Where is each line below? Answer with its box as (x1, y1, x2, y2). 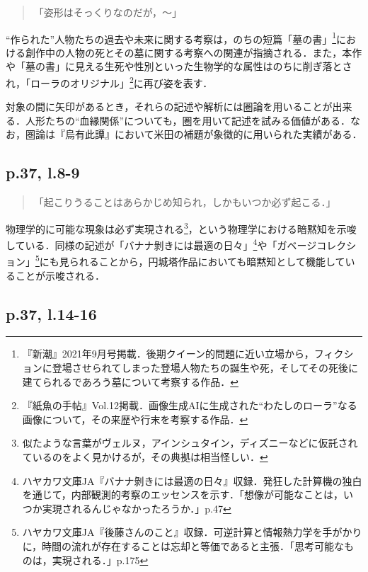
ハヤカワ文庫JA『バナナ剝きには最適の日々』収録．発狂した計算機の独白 (22, 473, 362, 488)
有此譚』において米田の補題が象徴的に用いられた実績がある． (74, 127, 362, 142)
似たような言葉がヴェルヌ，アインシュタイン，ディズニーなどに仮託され (22, 435, 358, 450)
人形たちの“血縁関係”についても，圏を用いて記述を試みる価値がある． (25, 113, 351, 127)
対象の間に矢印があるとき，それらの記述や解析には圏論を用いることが (6, 99, 333, 114)
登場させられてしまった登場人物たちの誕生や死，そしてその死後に (52, 360, 358, 374)
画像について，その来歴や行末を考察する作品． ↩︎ (22, 411, 248, 426)
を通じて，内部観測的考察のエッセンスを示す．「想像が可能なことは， (22, 487, 343, 502)
